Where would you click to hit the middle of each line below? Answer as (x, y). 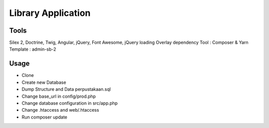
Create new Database (44, 82)
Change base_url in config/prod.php (59, 96)
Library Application (50, 13)
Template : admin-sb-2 (33, 49)
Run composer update (44, 117)
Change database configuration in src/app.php (70, 103)
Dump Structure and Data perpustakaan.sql (66, 89)
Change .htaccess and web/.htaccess (60, 110)
